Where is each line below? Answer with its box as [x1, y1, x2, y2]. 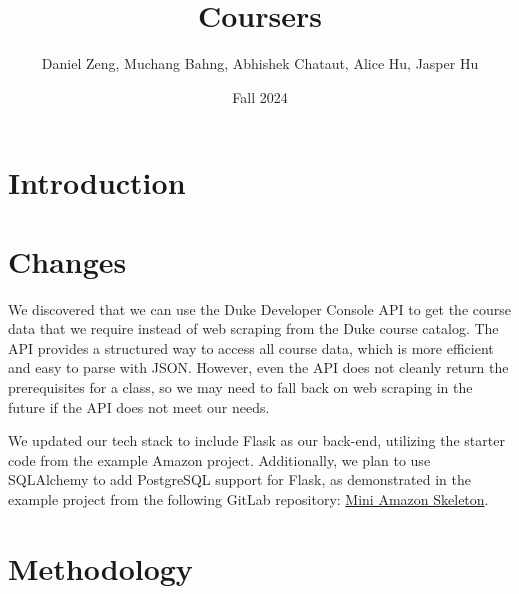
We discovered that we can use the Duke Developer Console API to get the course [8, 298, 511, 319]
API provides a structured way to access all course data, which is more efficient [8, 337, 494, 358]
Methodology [8, 547, 193, 588]
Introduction [8, 162, 186, 203]
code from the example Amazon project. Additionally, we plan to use [8, 449, 431, 470]
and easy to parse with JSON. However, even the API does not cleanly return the [8, 357, 509, 378]
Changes [8, 240, 127, 281]
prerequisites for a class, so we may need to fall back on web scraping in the [8, 377, 473, 397]
